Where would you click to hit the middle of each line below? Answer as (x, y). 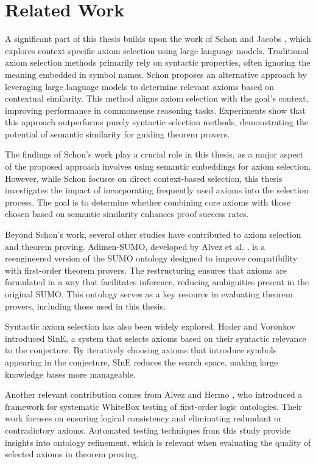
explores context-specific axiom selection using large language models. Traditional (157, 50)
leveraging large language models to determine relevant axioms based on (140, 86)
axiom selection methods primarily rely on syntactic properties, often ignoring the (158, 62)
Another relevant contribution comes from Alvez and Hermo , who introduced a (154, 394)
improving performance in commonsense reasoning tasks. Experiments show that (155, 110)
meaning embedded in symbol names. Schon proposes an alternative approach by (156, 74)
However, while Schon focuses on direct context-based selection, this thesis (144, 178)
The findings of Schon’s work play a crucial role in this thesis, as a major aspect (154, 154)
